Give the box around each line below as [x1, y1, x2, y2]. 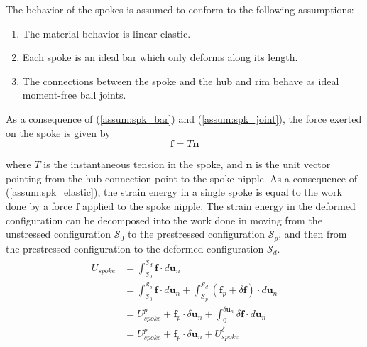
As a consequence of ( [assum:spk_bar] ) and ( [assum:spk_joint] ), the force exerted [6, 111, 362, 126]
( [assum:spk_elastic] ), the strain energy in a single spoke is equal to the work [6, 184, 342, 199]
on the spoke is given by [6, 125, 111, 140]
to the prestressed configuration [127, 226, 265, 241]
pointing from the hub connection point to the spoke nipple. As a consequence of [6, 170, 357, 185]
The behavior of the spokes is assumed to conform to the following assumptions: [6, 2, 354, 16]
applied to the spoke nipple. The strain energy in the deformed [82, 198, 356, 213]
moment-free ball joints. [22, 87, 126, 102]
